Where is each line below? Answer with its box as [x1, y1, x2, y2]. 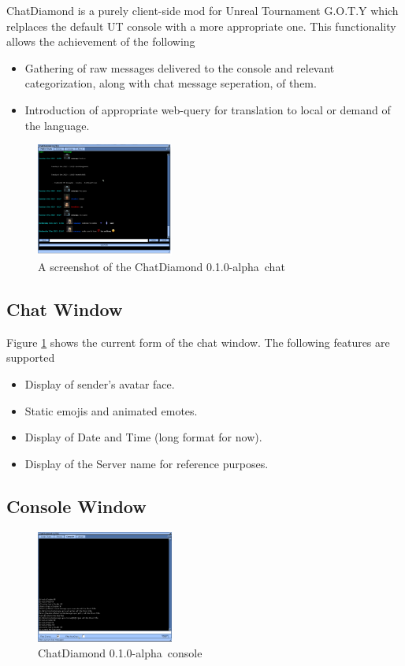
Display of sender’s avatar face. [24, 376, 175, 392]
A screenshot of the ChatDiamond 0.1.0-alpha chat [38, 259, 285, 275]
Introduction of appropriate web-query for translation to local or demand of [24, 101, 391, 117]
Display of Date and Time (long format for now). [24, 429, 262, 445]
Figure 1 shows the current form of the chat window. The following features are [6, 333, 390, 350]
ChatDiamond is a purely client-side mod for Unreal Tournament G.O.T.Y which [6, 2, 399, 18]
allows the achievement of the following [6, 33, 195, 50]
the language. [24, 117, 90, 133]
